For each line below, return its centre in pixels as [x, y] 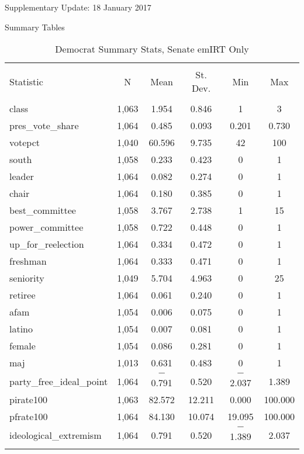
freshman [28, 261]
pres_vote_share [44, 126]
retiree [23, 295]
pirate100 [28, 400]
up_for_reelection [47, 244]
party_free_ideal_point [59, 381]
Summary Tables [35, 27]
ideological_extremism [56, 435]
